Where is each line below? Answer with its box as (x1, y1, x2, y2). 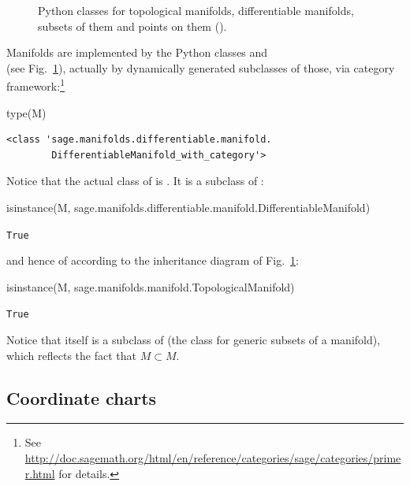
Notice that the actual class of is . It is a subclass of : (6, 173, 264, 189)
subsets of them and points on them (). (38, 17, 227, 34)
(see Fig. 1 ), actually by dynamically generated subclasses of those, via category (6, 59, 395, 76)
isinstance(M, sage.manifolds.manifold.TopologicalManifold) (6, 278, 295, 295)
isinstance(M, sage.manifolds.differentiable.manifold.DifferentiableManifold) (6, 199, 371, 215)
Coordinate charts (6, 385, 157, 410)
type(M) (6, 104, 47, 121)
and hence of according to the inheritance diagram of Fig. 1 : (6, 252, 299, 269)
